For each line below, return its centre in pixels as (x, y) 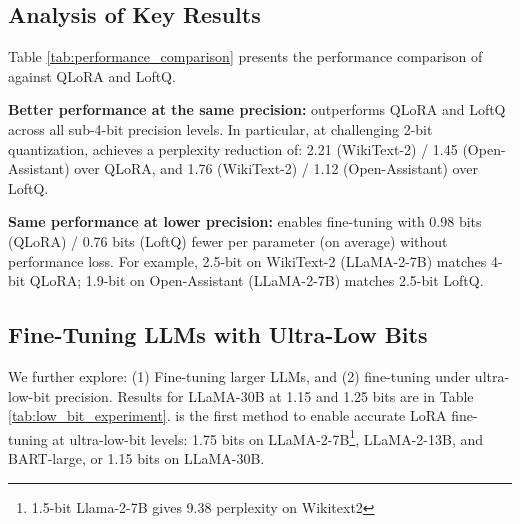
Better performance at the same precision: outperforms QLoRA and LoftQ (257, 109)
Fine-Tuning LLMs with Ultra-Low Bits (218, 334)
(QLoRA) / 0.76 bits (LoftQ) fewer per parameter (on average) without (228, 240)
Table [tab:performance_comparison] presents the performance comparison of (245, 56)
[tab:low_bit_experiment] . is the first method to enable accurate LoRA (227, 415)
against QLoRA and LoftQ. (92, 75)
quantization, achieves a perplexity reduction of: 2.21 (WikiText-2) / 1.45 (233, 148)
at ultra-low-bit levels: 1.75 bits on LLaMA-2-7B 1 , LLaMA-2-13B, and (268, 437)
